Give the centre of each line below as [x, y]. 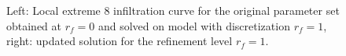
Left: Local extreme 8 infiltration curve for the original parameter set [173, 10]
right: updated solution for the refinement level [120, 41]
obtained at [34, 25]
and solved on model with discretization [194, 25]
